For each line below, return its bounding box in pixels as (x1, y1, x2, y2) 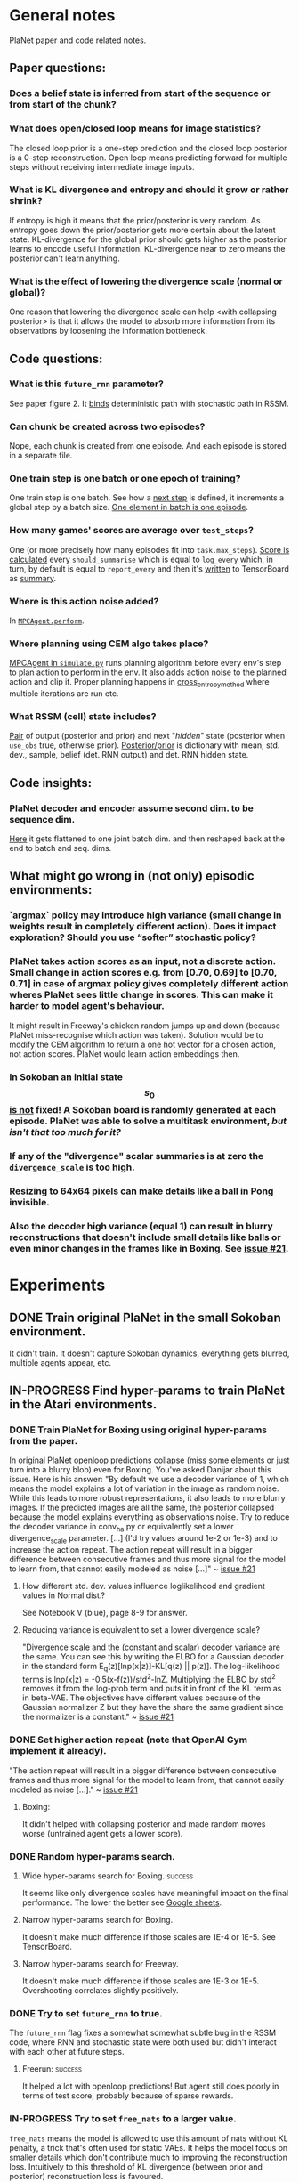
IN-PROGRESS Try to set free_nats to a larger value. (9, 2113, 238, 2125)
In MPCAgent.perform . (9, 615, 85, 626)
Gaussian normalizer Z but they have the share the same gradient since (21, 1702, 284, 1713)
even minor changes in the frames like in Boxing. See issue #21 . (9, 1242, 289, 1254)
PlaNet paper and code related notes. (9, 35, 147, 45)
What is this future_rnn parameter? (9, 377, 165, 390)
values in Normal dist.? (21, 1590, 105, 1601)
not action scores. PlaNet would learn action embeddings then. (9, 1048, 240, 1059)
